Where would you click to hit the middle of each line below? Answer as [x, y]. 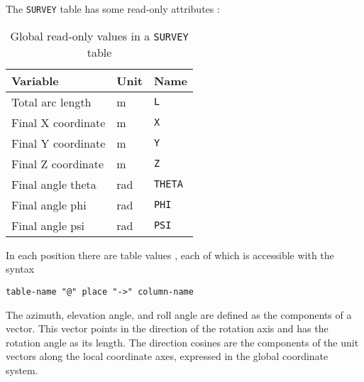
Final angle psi [48, 225]
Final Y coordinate [59, 143]
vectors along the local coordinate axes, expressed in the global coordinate [167, 356]
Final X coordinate [59, 122]
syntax [20, 269]
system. [22, 370]
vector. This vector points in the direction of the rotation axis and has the [167, 328]
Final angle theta [54, 184]
